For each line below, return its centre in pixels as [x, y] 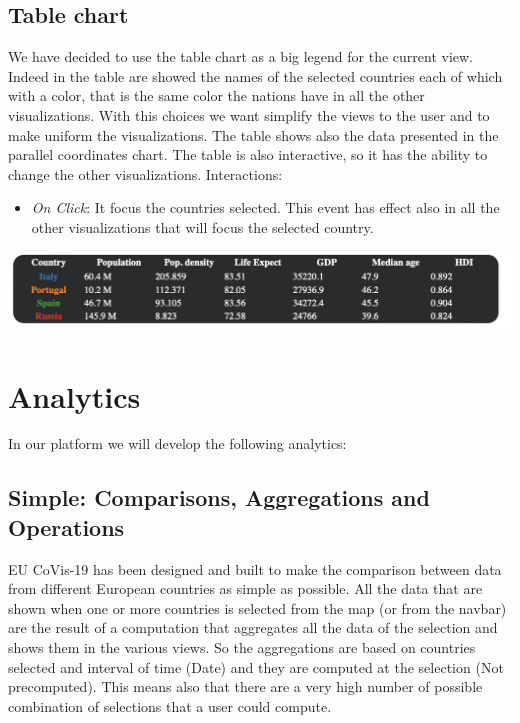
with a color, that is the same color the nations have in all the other [216, 95]
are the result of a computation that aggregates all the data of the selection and [253, 627]
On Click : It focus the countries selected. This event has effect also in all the [265, 207]
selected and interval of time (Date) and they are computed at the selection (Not [256, 666]
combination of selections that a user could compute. [170, 705]
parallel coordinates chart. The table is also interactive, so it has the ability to [248, 154]
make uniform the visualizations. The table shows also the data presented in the [253, 134]
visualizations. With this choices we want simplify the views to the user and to [249, 114]
